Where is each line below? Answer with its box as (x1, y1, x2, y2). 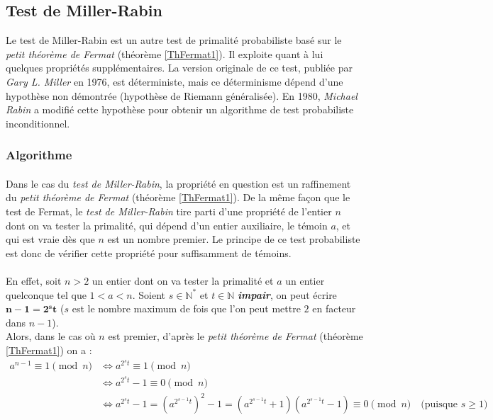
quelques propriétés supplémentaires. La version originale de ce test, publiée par (6, 60, 353, 75)
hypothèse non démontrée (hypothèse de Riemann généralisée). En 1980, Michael (6, 88, 358, 103)
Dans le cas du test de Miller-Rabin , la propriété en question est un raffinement (6, 176, 351, 191)
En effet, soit (6, 273, 62, 288)
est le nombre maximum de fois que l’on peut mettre (72, 301, 301, 316)
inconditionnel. (6, 115, 70, 130)
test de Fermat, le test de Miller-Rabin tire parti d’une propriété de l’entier (6, 203, 332, 218)
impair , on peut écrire (238, 287, 337, 302)
